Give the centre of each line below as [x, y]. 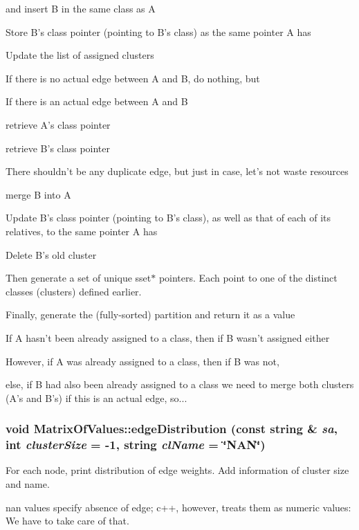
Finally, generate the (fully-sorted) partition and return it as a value [150, 314]
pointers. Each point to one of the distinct [248, 278]
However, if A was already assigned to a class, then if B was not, [142, 361]
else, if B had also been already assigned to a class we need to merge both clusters [180, 384]
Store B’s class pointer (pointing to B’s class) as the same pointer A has [158, 31]
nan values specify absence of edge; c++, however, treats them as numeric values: [178, 507]
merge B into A [38, 194]
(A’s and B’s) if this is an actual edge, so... [96, 397]
